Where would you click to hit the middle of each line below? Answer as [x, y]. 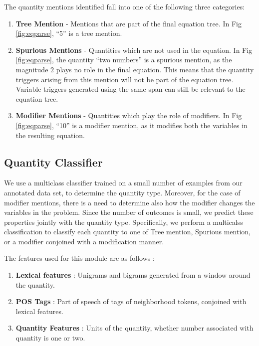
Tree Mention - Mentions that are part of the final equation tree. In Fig [129, 23]
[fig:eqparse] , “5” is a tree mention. [69, 33]
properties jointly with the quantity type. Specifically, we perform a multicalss [124, 222]
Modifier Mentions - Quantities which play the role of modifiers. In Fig [129, 115]
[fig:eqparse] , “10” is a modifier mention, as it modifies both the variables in [131, 125]
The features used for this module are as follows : [79, 258]
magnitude [32, 69]
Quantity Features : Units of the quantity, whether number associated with [134, 328]
